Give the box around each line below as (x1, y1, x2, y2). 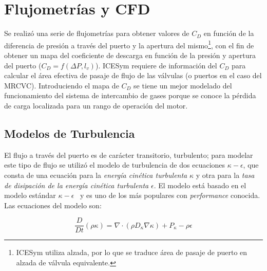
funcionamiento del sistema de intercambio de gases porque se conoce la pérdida (4, 90, 256, 101)
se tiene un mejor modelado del (133, 80, 232, 91)
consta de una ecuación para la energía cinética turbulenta (4, 169, 187, 180)
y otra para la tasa (196, 169, 255, 180)
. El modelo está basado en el (154, 179, 246, 190)
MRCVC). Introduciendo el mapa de (4, 80, 119, 91)
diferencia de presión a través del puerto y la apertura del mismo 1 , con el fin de (4, 38, 254, 50)
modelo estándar (4, 190, 56, 201)
